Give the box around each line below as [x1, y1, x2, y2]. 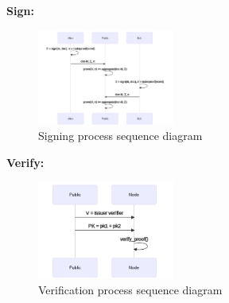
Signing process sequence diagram [38, 127, 203, 144]
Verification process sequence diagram [38, 281, 223, 297]
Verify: [6, 153, 45, 170]
